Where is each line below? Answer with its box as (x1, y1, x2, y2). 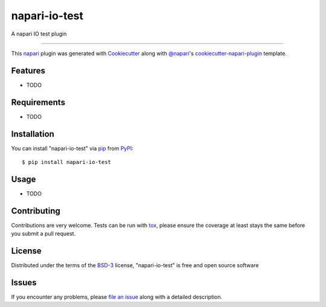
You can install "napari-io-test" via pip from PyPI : (11, 145, 134, 152)
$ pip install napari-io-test (22, 159, 112, 166)
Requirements (11, 97, 66, 107)
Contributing (11, 206, 60, 216)
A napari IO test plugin (11, 30, 67, 37)
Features (11, 65, 45, 75)
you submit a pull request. (11, 230, 76, 238)
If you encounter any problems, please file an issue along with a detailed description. (11, 293, 223, 301)
